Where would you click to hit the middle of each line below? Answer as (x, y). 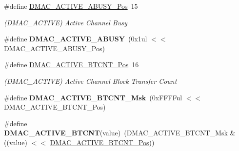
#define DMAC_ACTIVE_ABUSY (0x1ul (76, 39)
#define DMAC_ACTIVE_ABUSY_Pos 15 (71, 6)
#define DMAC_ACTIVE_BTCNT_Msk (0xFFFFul (93, 97)
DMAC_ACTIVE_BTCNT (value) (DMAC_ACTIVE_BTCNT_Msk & (120, 133)
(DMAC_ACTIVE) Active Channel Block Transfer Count (90, 81)
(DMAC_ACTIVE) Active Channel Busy (66, 22)
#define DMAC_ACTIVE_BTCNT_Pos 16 (71, 65)
